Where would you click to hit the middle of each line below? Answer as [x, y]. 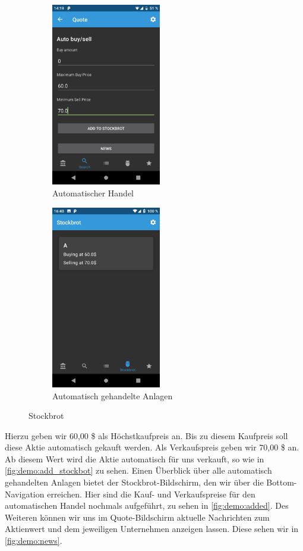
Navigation [25, 494]
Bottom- [282, 482]
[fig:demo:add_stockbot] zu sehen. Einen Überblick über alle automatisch [138, 470]
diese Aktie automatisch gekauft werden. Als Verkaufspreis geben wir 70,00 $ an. [152, 447]
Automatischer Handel [93, 192]
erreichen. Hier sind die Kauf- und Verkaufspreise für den [151, 494]
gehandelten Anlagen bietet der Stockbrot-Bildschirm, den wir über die [134, 482]
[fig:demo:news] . [34, 541]
